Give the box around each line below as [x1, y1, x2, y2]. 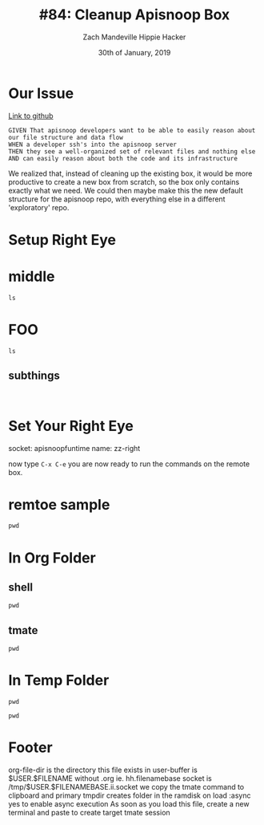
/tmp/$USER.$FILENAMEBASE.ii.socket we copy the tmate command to [8, 782, 245, 792]
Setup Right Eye [8, 230, 117, 249]
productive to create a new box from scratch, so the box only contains [8, 177, 240, 186]
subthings [8, 369, 60, 383]
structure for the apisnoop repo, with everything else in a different [8, 194, 226, 204]
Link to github [8, 111, 54, 120]
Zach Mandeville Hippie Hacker [82, 32, 186, 42]
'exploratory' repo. [8, 202, 70, 212]
